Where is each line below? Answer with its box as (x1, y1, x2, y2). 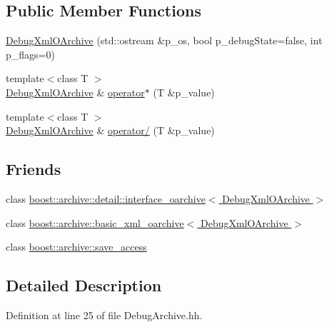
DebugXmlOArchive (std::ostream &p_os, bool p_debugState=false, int (6, 33, 323, 48)
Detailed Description (6, 274, 162, 296)
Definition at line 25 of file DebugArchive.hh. (6, 307, 203, 322)
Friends (6, 158, 61, 180)
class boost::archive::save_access (6, 239, 147, 254)
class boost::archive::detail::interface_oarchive (6, 191, 206, 206)
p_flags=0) (6, 46, 55, 61)
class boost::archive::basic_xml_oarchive (6, 215, 184, 230)
